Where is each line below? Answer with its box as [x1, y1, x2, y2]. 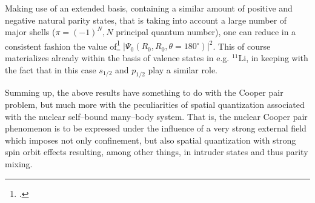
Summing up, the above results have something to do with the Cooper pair [5, 86, 283, 99]
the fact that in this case [5, 63, 96, 76]
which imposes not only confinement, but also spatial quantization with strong [5, 133, 296, 146]
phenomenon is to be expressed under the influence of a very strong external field [5, 122, 307, 135]
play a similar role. [148, 63, 217, 76]
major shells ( [5, 25, 56, 38]
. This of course [213, 39, 271, 52]
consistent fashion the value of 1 [5, 38, 121, 52]
